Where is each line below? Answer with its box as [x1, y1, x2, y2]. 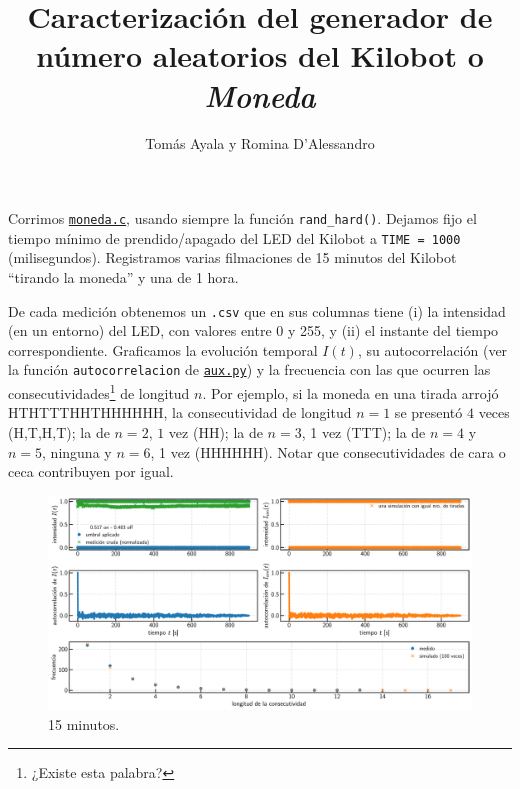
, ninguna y [42, 441, 112, 462]
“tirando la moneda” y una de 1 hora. [8, 267, 239, 287]
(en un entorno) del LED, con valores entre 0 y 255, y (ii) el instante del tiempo [8, 320, 499, 341]
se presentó [394, 402, 463, 423]
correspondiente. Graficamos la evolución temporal [8, 339, 318, 360]
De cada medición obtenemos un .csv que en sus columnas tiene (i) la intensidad [8, 300, 506, 321]
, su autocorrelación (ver [357, 339, 508, 360]
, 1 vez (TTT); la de [301, 421, 426, 442]
